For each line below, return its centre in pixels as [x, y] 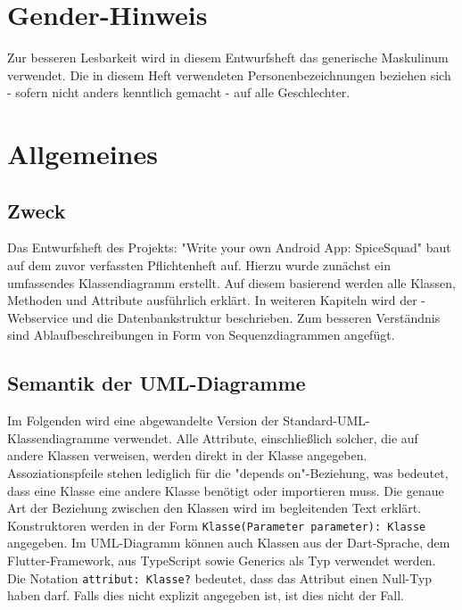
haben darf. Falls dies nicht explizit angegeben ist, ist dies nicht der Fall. [206, 595]
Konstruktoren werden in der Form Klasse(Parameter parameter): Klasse [217, 525]
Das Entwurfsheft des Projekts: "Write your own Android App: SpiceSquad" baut [229, 247]
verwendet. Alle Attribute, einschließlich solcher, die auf [266, 437]
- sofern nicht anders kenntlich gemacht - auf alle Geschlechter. [179, 92]
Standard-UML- [326, 420]
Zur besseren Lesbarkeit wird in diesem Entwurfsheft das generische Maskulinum [228, 58]
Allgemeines [82, 154]
